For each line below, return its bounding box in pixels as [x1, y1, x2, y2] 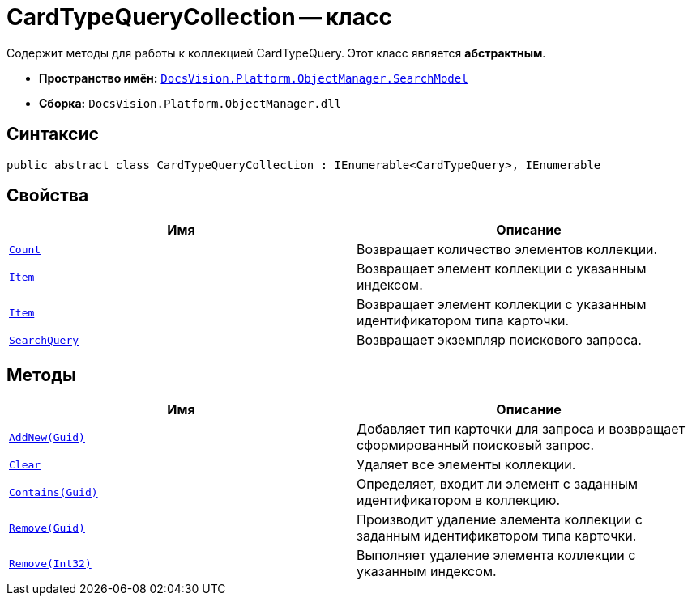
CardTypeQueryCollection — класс [6, 3, 392, 31]
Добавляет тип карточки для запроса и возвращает [357, 421, 686, 438]
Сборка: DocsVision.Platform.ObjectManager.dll [39, 95, 342, 110]
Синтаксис [6, 124, 99, 145]
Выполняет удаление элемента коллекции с [357, 547, 636, 564]
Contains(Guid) [9, 485, 98, 498]
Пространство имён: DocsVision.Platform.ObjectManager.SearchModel [39, 70, 468, 85]
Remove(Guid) [9, 521, 85, 534]
